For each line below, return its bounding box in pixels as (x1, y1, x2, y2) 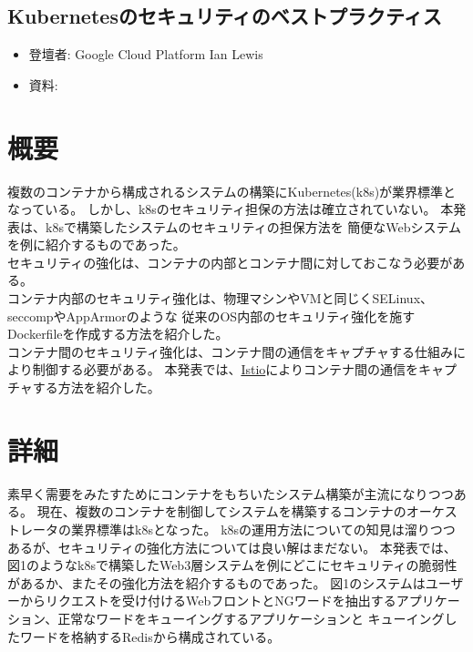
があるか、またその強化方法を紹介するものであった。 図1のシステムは (7, 573, 426, 592)
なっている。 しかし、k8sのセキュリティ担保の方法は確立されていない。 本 (7, 199, 454, 219)
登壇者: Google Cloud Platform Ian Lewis (28, 45, 263, 64)
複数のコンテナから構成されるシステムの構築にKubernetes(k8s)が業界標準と (7, 181, 457, 200)
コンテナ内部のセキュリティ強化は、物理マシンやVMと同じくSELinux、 (7, 289, 434, 308)
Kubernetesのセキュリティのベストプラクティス (7, 2, 442, 30)
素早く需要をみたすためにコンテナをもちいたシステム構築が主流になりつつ (7, 484, 454, 503)
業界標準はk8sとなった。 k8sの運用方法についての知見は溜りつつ (70, 519, 456, 538)
